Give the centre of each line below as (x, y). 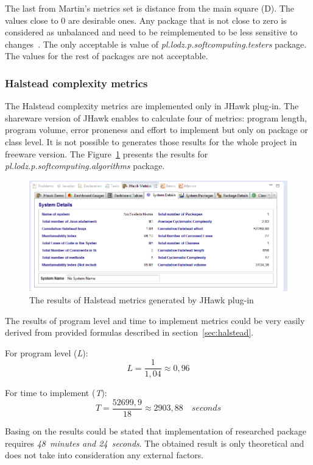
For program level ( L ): (47, 352)
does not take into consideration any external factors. (104, 455)
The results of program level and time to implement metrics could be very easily (155, 320)
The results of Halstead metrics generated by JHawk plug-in (142, 299)
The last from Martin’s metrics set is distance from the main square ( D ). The (149, 8)
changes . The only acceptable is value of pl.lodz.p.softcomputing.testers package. (156, 44)
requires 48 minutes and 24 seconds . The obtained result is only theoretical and (155, 443)
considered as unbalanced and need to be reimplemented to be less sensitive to (151, 32)
